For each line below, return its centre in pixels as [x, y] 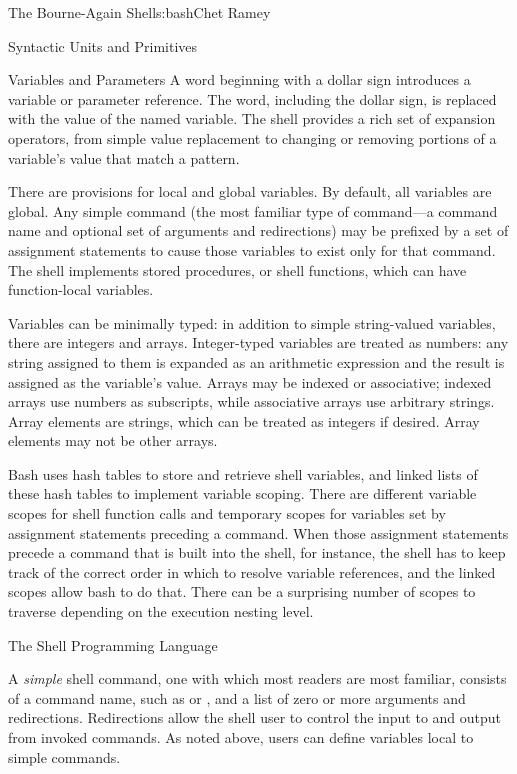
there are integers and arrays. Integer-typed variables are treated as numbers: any [258, 342]
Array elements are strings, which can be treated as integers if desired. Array [244, 420]
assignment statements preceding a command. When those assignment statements [258, 532]
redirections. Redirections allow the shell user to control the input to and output [255, 717]
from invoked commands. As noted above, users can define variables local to [241, 737]
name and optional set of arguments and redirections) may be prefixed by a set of [258, 230]
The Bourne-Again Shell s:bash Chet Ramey [139, 12]
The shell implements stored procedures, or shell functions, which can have [237, 269]
